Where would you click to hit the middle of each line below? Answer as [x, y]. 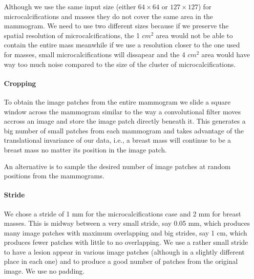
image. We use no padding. [44, 271]
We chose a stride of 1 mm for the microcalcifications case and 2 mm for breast [123, 213]
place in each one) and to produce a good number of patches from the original [121, 261]
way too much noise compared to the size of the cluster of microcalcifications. [120, 64]
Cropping [20, 83]
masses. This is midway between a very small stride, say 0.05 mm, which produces [127, 223]
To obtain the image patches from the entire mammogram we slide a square [117, 101]
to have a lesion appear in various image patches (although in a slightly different [124, 251]
